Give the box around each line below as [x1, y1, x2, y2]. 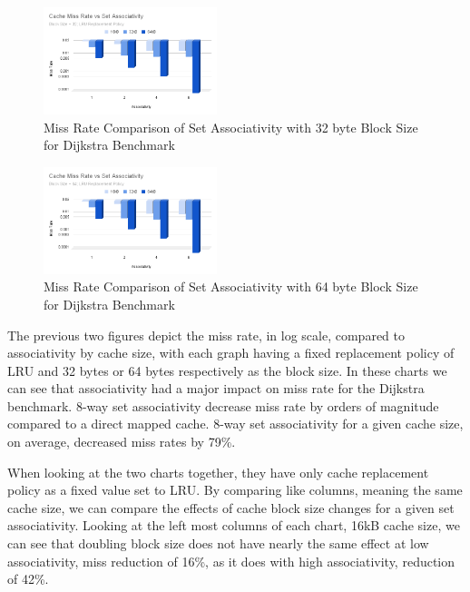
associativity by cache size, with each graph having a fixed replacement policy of [7, 343, 455, 362]
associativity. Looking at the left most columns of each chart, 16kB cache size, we [7, 516, 460, 535]
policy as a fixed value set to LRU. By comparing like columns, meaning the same [7, 480, 463, 499]
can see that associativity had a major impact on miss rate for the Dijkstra [7, 379, 425, 398]
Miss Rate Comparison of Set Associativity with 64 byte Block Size [44, 277, 418, 296]
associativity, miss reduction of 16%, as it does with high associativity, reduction [7, 551, 455, 570]
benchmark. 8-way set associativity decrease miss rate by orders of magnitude [7, 396, 439, 415]
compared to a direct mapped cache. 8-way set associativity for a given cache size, [7, 414, 464, 433]
